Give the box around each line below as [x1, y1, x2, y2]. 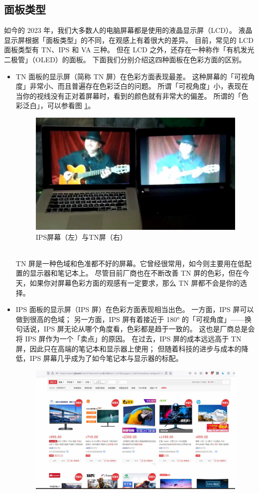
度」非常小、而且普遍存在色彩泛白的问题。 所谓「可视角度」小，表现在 [15, 81, 249, 91]
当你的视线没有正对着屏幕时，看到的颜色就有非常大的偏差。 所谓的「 [15, 90, 242, 101]
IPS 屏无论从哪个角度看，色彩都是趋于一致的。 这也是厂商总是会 [43, 324, 255, 334]
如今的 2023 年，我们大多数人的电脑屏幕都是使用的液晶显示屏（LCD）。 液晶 [4, 25, 253, 35]
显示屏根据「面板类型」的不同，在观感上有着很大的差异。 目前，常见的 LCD [4, 34, 254, 45]
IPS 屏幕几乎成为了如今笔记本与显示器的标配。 [29, 353, 183, 363]
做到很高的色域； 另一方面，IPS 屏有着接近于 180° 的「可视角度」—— [15, 314, 245, 324]
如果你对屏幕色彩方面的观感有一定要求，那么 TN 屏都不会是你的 [29, 278, 240, 288]
